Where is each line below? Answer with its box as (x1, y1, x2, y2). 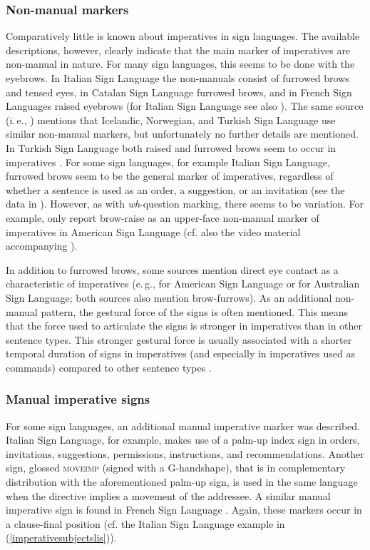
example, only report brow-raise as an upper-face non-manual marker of (6, 210, 319, 225)
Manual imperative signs (6, 390, 150, 408)
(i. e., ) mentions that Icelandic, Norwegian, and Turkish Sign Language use (6, 112, 336, 127)
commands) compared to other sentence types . (6, 360, 212, 375)
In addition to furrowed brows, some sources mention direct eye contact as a (6, 262, 339, 277)
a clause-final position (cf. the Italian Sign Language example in (6, 516, 285, 531)
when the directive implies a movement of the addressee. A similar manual (6, 488, 331, 503)
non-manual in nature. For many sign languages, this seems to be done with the (6, 56, 355, 71)
